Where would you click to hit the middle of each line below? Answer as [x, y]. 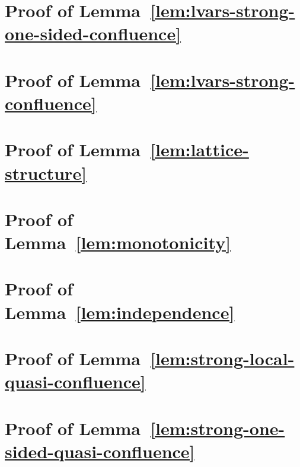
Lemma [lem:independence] [120, 312]
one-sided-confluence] [93, 33]
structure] [46, 173]
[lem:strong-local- [222, 358]
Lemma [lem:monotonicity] [118, 242]
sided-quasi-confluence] [100, 451]
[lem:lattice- [200, 149]
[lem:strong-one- [218, 428]
